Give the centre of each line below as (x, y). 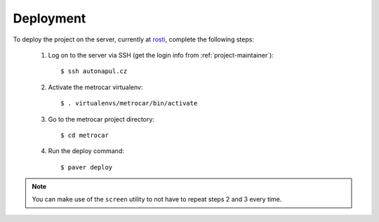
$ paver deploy (87, 167)
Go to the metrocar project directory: (101, 119)
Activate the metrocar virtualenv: (95, 87)
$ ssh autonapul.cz (94, 71)
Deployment (49, 18)
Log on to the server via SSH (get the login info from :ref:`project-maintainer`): (161, 55)
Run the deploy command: (86, 151)
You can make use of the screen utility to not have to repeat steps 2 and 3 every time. (157, 200)
